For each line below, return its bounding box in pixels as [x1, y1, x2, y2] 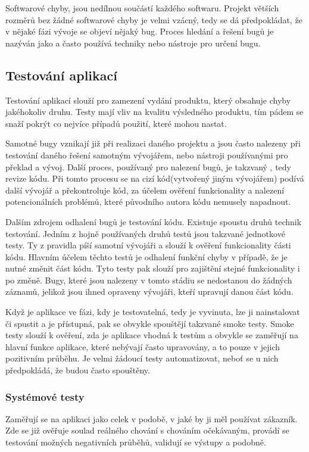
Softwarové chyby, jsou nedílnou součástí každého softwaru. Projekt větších [5, 2, 279, 14]
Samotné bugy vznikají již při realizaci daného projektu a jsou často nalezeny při [5, 137, 301, 149]
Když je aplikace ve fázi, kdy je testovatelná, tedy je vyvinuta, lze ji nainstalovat [5, 306, 300, 318]
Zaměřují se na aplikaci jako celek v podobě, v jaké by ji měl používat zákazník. [5, 412, 298, 425]
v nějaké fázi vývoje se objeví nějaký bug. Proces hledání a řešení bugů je [5, 25, 274, 38]
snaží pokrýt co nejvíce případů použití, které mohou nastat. [5, 117, 227, 129]
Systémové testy [5, 389, 85, 404]
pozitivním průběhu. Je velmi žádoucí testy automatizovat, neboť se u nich [5, 352, 279, 364]
